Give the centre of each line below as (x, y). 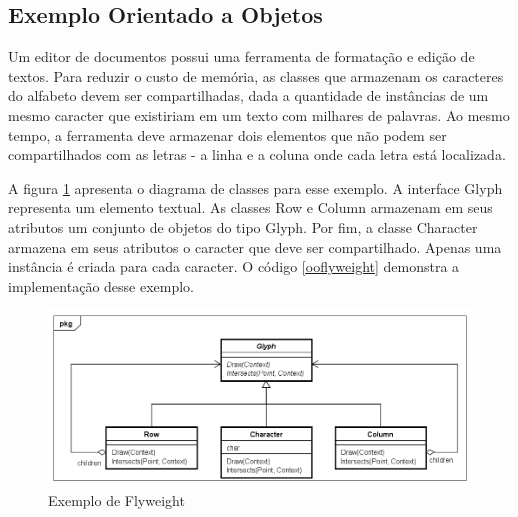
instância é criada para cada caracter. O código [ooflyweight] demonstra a (234, 266)
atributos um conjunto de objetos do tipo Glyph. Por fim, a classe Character (243, 226)
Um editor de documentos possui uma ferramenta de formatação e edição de (241, 56)
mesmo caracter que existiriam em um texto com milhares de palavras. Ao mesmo (259, 114)
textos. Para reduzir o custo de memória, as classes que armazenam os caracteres (256, 75)
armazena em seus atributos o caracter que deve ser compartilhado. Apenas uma (255, 246)
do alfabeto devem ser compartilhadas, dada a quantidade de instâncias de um (248, 95)
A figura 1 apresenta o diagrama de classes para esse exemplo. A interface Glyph (255, 187)
